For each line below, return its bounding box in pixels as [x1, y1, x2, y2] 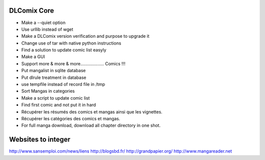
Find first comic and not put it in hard [21, 102, 96, 108]
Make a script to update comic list [21, 95, 90, 101]
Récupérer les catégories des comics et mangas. [21, 115, 120, 121]
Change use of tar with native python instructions [21, 40, 121, 46]
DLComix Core [9, 6, 54, 15]
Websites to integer [9, 135, 71, 144]
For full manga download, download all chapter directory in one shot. [21, 123, 161, 129]
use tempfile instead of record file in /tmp [21, 81, 106, 87]
